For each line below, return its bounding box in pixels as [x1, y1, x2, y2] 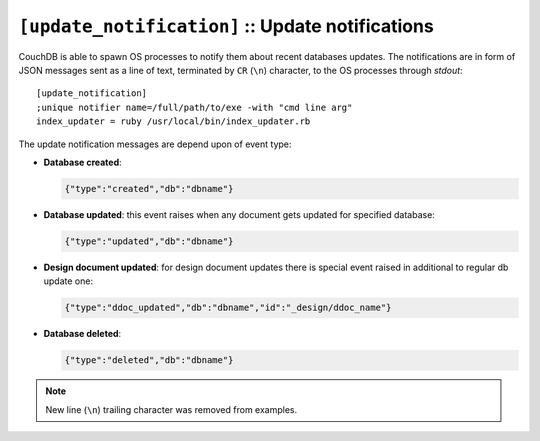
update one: [43, 275, 94, 287]
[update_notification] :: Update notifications [18, 15, 434, 37]
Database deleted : [43, 328, 122, 340]
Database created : [43, 156, 122, 168]
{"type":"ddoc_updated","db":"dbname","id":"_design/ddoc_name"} [64, 302, 392, 314]
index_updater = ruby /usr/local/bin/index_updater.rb [36, 116, 311, 127]
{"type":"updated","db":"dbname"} [64, 235, 234, 247]
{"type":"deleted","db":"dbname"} [64, 355, 234, 366]
